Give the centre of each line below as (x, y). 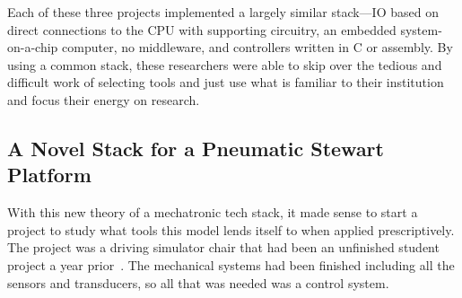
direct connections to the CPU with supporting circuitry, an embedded (202, 29)
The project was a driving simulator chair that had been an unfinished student (223, 247)
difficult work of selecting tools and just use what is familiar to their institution (226, 82)
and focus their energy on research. (104, 99)
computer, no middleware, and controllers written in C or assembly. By (257, 47)
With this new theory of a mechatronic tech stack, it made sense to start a (213, 212)
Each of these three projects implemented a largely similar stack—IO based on (223, 12)
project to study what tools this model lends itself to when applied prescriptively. (231, 229)
